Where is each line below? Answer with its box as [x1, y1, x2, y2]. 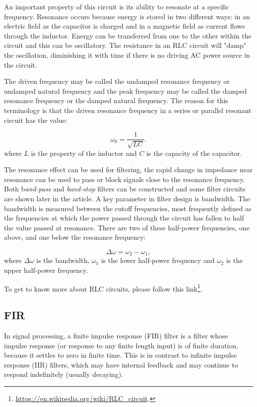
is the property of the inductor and [31, 148, 137, 158]
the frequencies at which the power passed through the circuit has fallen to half [4, 213, 244, 223]
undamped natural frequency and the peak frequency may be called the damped [4, 85, 247, 96]
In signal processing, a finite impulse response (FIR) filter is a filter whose [4, 331, 228, 341]
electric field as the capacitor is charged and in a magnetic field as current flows [4, 21, 245, 31]
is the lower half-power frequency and [101, 255, 214, 265]
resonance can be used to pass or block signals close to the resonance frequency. [4, 174, 245, 184]
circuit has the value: [4, 114, 68, 125]
